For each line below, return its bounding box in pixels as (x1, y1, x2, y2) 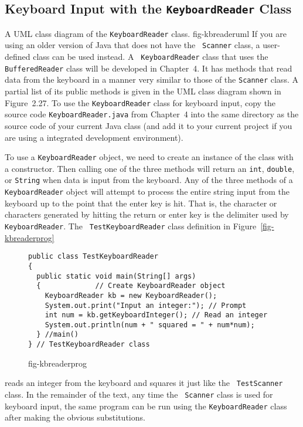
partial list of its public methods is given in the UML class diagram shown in (5, 85, 281, 97)
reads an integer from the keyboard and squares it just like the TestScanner (5, 377, 283, 389)
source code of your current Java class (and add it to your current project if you (5, 119, 292, 131)
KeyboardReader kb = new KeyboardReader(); (45, 291, 217, 300)
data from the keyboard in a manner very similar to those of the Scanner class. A (5, 73, 298, 86)
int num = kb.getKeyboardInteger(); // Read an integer (45, 311, 268, 320)
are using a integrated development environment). (5, 131, 183, 143)
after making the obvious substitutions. (5, 411, 145, 423)
